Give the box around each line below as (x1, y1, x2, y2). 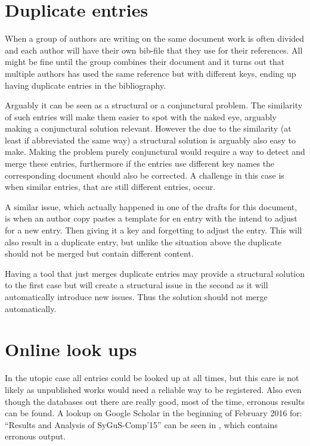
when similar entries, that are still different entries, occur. (5, 180, 216, 193)
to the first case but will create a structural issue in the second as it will (5, 279, 268, 291)
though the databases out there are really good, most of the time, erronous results (5, 395, 305, 407)
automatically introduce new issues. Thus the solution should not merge (5, 291, 268, 302)
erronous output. (5, 430, 66, 442)
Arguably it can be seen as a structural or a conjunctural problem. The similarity (5, 99, 303, 111)
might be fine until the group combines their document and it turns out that (5, 55, 285, 68)
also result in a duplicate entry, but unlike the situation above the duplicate (5, 235, 282, 248)
